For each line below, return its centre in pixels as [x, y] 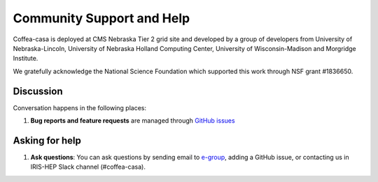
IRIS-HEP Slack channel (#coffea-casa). [88, 167]
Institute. [26, 59]
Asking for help [47, 141]
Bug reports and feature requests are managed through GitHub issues [133, 121]
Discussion [38, 91]
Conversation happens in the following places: [80, 107]
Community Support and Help [101, 18]
